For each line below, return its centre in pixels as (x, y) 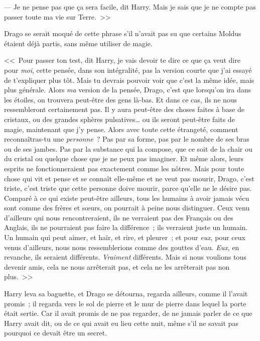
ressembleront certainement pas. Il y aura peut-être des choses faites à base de (124, 109)
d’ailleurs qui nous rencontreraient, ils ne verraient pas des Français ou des (119, 217)
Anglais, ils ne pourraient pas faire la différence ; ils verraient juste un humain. (126, 227)
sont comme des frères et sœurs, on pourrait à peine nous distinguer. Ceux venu (127, 208)
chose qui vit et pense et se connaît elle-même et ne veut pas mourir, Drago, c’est (129, 178)
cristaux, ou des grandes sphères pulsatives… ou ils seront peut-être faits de (119, 119)
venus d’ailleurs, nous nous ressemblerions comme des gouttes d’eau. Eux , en (122, 247)
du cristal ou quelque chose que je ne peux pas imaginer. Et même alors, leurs (124, 158)
